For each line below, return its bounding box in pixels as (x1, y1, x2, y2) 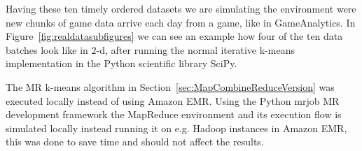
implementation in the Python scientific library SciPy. (6, 56, 237, 71)
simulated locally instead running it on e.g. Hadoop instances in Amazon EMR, (6, 120, 347, 135)
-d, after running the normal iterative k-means (96, 42, 295, 57)
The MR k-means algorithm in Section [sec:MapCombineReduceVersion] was (6, 79, 335, 94)
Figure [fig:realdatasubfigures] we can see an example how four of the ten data (6, 29, 343, 43)
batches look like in (6, 42, 88, 57)
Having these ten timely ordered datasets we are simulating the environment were (6, 1, 356, 15)
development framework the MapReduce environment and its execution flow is (6, 107, 342, 122)
